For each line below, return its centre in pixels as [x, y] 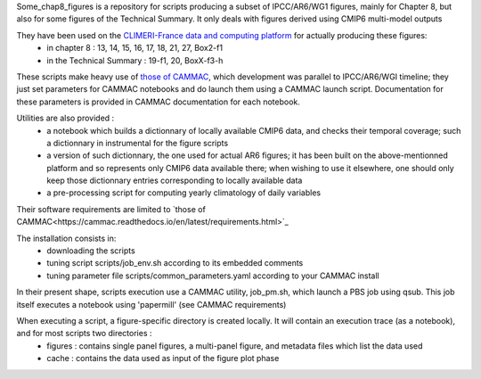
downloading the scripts [91, 251]
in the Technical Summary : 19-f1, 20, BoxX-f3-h [135, 60]
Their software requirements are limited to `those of [111, 209]
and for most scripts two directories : [84, 334]
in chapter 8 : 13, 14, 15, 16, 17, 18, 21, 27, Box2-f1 [135, 48]
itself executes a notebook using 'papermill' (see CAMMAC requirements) [151, 304]
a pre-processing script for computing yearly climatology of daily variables [183, 193]
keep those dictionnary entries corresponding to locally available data [175, 181]
